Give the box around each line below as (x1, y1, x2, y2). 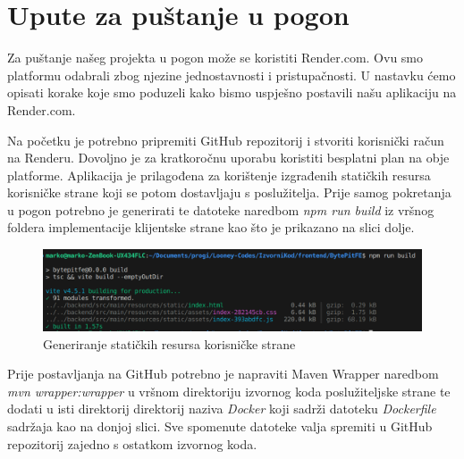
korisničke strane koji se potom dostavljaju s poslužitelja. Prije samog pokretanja (7, 183, 451, 202)
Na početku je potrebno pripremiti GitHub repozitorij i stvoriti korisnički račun (7, 130, 444, 149)
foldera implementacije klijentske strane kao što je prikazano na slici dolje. (7, 218, 415, 237)
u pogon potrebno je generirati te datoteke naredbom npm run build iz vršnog (7, 200, 434, 219)
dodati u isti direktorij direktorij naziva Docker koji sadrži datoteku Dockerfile (7, 399, 436, 418)
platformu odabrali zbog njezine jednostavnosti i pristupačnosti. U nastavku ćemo (7, 65, 456, 84)
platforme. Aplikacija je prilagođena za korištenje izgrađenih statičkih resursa (7, 165, 431, 184)
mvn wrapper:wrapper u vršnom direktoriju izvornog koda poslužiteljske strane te (7, 381, 451, 400)
